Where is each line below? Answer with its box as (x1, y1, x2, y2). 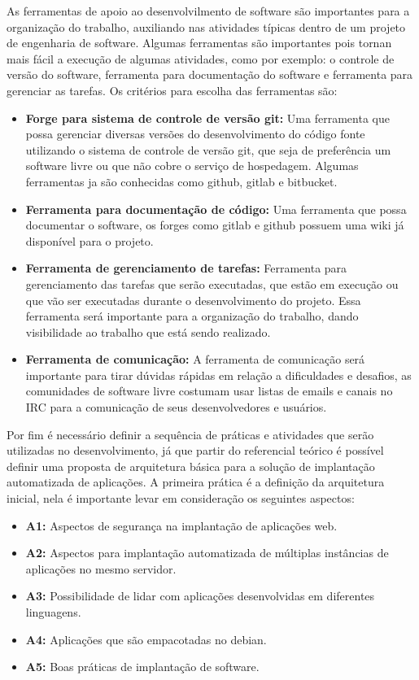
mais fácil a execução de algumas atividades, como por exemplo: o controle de (7, 50, 395, 67)
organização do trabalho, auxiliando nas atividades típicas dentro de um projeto (7, 18, 406, 35)
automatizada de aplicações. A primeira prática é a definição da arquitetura (7, 473, 385, 490)
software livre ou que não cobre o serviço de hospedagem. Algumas (25, 157, 359, 174)
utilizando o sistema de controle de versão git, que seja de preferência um (25, 141, 391, 158)
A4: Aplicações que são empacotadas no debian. (25, 630, 267, 647)
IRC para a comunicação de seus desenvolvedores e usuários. (25, 399, 327, 416)
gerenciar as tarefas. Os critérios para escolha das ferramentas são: (7, 81, 338, 98)
